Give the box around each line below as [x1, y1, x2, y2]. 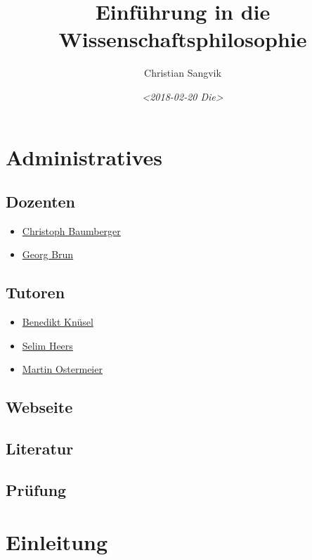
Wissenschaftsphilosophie [58, 25, 307, 53]
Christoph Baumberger [22, 223, 121, 238]
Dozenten [6, 191, 76, 212]
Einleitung [6, 527, 108, 556]
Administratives [6, 142, 163, 171]
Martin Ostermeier [22, 362, 103, 376]
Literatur [6, 438, 74, 459]
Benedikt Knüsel [22, 314, 93, 329]
